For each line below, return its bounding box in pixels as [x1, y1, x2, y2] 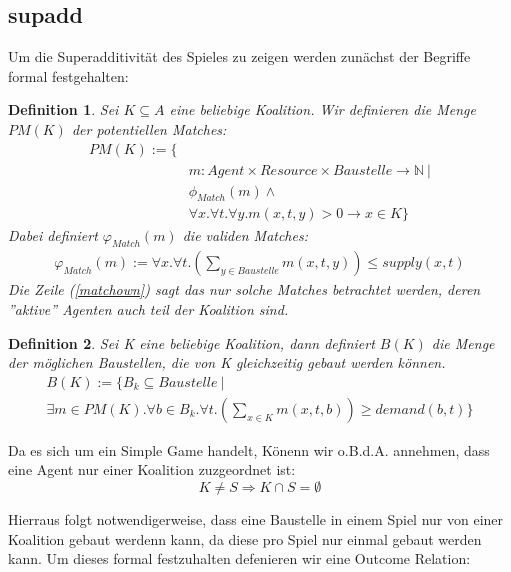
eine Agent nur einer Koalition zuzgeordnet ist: [8, 459, 296, 480]
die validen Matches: [182, 224, 308, 245]
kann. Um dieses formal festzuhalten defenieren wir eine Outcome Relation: [8, 548, 471, 569]
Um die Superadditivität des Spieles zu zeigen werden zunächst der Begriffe [8, 46, 471, 67]
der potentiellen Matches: [71, 118, 227, 139]
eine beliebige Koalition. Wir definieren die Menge [169, 99, 476, 120]
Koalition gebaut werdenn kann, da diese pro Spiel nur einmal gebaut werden [8, 528, 482, 549]
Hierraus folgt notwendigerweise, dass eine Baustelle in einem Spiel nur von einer [8, 508, 504, 529]
